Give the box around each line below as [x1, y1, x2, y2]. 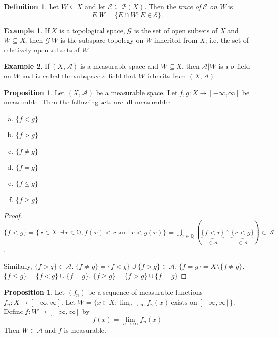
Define [4, 306, 23, 316]
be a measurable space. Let [96, 87, 177, 97]
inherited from [154, 35, 198, 45]
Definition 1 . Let [4, 1, 59, 11]
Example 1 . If [4, 25, 50, 35]
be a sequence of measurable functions [88, 287, 203, 297]
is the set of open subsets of [134, 25, 218, 35]
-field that [106, 70, 136, 80]
